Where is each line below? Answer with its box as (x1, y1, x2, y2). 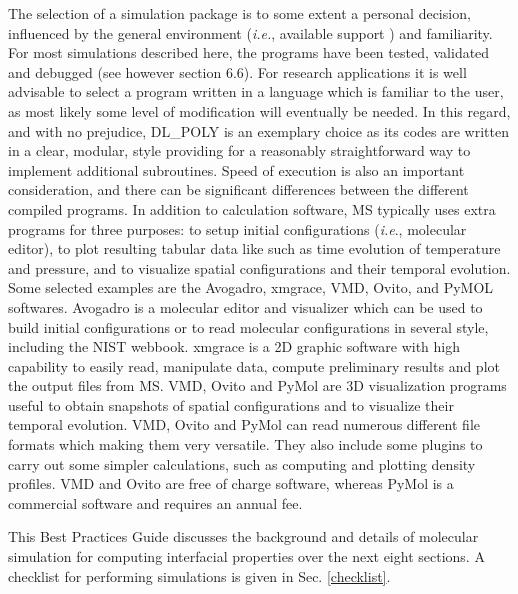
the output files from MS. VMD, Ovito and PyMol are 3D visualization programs (8, 375, 507, 396)
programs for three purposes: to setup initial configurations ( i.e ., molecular (8, 218, 467, 239)
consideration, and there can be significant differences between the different (8, 179, 469, 200)
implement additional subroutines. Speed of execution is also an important (8, 159, 465, 180)
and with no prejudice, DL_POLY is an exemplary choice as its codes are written (8, 120, 509, 141)
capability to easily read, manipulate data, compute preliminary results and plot (8, 355, 500, 376)
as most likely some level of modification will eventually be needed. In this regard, (8, 100, 511, 121)
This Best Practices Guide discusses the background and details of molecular (8, 526, 479, 547)
